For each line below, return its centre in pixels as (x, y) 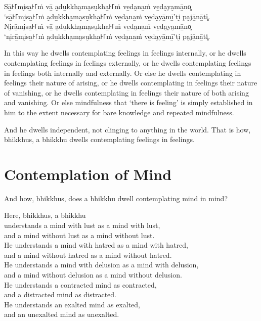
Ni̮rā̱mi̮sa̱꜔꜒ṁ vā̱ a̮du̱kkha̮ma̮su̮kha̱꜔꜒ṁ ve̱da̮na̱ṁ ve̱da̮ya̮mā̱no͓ (98, 26)
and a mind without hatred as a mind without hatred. (88, 255)
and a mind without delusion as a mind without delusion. (93, 274)
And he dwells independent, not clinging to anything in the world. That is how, (127, 129)
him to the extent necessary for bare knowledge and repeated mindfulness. (119, 112)
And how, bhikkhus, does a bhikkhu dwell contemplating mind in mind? (116, 198)
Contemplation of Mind (88, 174)
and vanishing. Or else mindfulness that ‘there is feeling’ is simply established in (128, 102)
